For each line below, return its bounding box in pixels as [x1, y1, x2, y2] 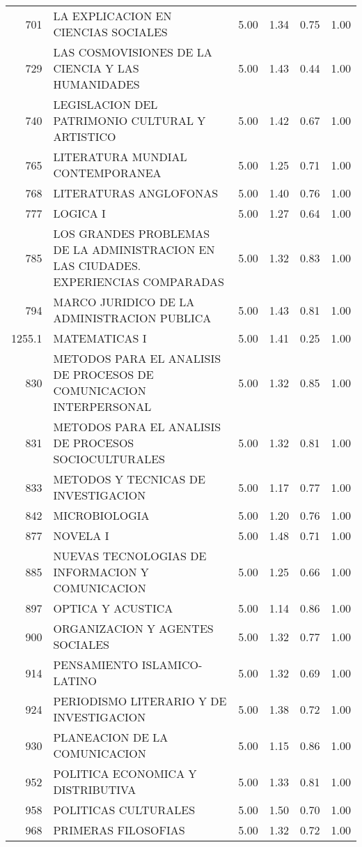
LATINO [53, 673, 97, 689]
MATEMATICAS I [53, 330, 147, 346]
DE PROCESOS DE [53, 366, 154, 382]
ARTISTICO [53, 128, 116, 144]
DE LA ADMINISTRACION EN [53, 241, 215, 257]
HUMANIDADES [53, 76, 140, 92]
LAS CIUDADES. [53, 257, 141, 273]
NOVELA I [53, 527, 109, 544]
